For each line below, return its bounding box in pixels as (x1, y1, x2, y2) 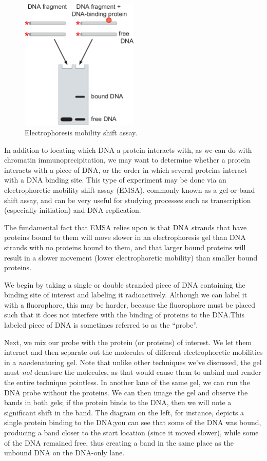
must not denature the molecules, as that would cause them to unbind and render (4, 367, 261, 377)
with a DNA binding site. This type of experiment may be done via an (4, 174, 226, 185)
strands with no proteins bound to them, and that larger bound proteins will (4, 242, 246, 252)
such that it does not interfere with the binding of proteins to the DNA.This (4, 309, 245, 320)
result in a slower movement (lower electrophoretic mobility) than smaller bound (4, 252, 258, 263)
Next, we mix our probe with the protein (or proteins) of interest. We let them (4, 336, 252, 347)
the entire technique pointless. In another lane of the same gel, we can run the (4, 377, 250, 388)
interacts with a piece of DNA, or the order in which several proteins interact (4, 164, 247, 175)
